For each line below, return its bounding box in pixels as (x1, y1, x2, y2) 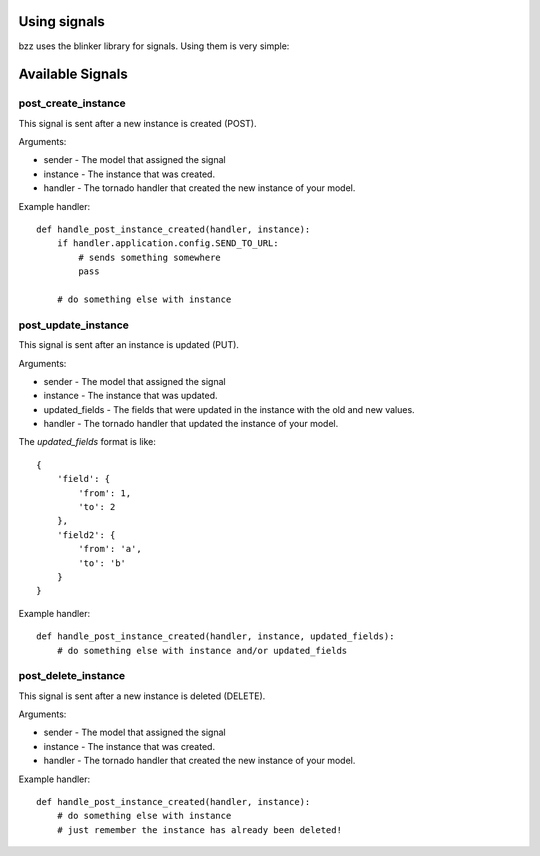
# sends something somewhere (78, 251, 222, 263)
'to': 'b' (78, 557, 127, 569)
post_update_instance (18, 318, 130, 332)
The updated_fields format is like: (18, 436, 157, 448)
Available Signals (18, 66, 129, 83)
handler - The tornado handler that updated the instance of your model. (43, 418, 339, 430)
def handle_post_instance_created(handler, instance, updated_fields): (36, 631, 395, 642)
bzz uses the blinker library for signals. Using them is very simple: (18, 40, 290, 52)
